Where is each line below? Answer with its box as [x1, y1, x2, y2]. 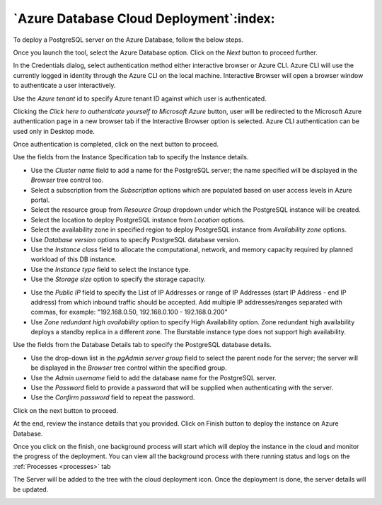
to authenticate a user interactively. [13, 81, 116, 90]
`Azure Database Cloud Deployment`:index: [13, 11, 275, 26]
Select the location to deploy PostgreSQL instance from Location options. [30, 215, 245, 224]
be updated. [13, 485, 49, 494]
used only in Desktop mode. [13, 127, 95, 135]
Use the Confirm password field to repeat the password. [30, 393, 195, 402]
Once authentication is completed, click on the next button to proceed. [13, 140, 219, 149]
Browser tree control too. [30, 176, 104, 184]
